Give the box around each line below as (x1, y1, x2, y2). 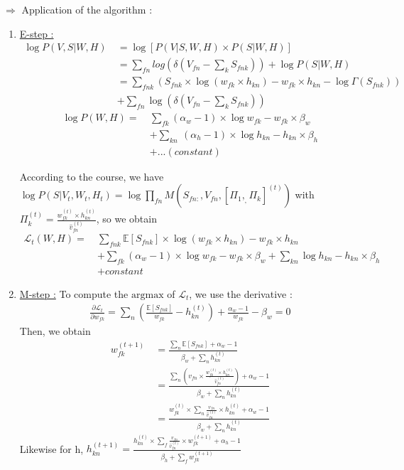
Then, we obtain (19, 324, 91, 338)
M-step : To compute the (19, 286, 129, 301)
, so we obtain (96, 211, 157, 226)
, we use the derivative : (189, 286, 293, 301)
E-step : (19, 26, 54, 41)
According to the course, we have (19, 169, 164, 183)
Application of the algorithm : (21, 2, 153, 16)
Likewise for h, (19, 441, 84, 456)
